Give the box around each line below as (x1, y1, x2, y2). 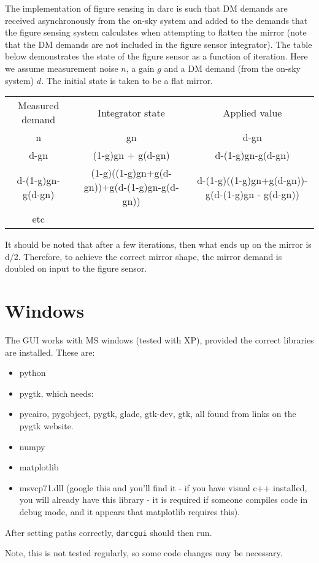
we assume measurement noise (5, 61, 118, 74)
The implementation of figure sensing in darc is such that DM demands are (5, 2, 288, 14)
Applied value (223, 105, 282, 120)
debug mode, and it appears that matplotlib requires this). (19, 505, 240, 518)
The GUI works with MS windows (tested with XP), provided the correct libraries (5, 334, 314, 347)
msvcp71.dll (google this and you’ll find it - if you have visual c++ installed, (19, 481, 307, 494)
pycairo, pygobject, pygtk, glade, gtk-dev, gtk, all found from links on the (19, 407, 296, 420)
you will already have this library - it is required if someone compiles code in (19, 493, 308, 506)
